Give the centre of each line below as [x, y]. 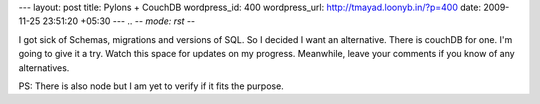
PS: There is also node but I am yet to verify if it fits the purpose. [151, 86]
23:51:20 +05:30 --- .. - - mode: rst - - [119, 21]
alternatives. [44, 67]
